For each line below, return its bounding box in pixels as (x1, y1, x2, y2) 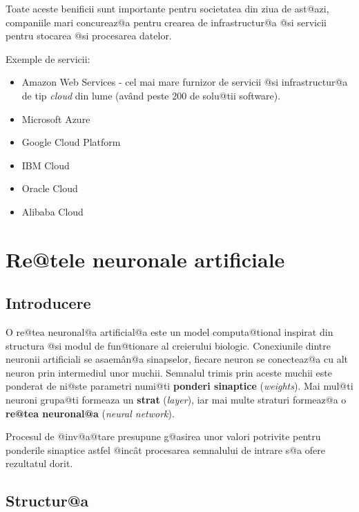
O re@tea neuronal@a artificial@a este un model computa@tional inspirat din (6, 325, 333, 339)
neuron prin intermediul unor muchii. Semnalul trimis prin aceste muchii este (6, 365, 332, 379)
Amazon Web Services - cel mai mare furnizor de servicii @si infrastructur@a (21, 75, 348, 89)
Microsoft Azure (21, 111, 90, 126)
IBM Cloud (21, 158, 70, 172)
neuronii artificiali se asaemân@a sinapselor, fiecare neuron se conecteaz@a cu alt (6, 352, 348, 366)
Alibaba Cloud (21, 204, 84, 218)
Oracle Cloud (21, 181, 78, 196)
